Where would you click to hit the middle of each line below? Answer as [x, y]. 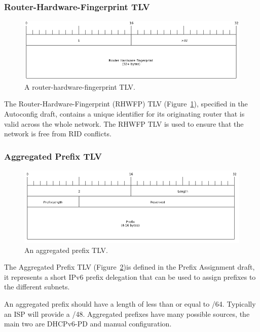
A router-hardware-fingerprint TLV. [80, 86]
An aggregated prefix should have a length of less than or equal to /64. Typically [130, 304]
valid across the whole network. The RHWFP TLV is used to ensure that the [124, 123]
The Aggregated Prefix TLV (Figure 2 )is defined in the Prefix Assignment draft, [129, 267]
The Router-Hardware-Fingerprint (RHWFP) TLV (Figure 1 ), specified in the [126, 104]
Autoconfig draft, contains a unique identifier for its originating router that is [124, 113]
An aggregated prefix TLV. [66, 250]
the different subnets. [37, 287]
